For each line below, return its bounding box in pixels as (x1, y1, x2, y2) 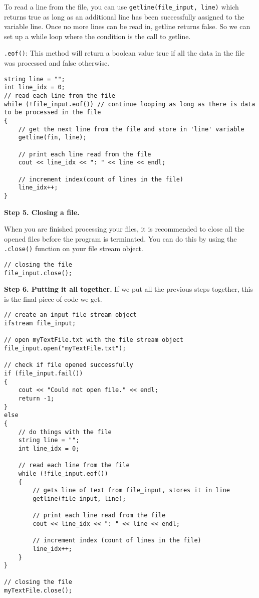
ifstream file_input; (4, 320, 76, 327)
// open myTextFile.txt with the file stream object (4, 336, 183, 344)
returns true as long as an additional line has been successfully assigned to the (4, 11, 244, 22)
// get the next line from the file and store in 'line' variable (18, 125, 244, 133)
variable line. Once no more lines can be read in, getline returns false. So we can (4, 21, 250, 32)
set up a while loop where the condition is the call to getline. (4, 31, 191, 41)
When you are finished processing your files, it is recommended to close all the (4, 224, 244, 234)
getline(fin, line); (18, 134, 87, 141)
